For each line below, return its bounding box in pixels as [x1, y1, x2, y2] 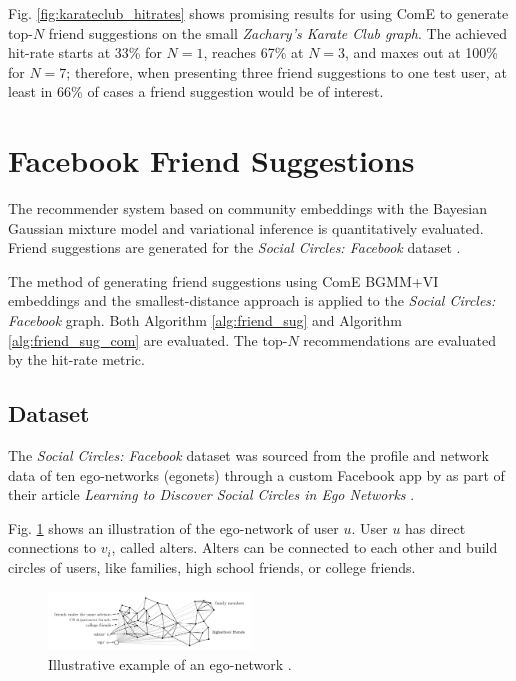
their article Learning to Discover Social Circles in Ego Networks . [8, 484, 415, 505]
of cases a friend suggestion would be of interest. [87, 81, 384, 102]
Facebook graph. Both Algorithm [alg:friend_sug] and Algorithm [8, 310, 402, 331]
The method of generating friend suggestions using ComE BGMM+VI [8, 270, 439, 291]
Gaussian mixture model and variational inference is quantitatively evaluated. [8, 217, 484, 238]
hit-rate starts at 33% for [8, 42, 162, 63]
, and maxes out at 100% [345, 42, 498, 63]
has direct [405, 517, 466, 538]
